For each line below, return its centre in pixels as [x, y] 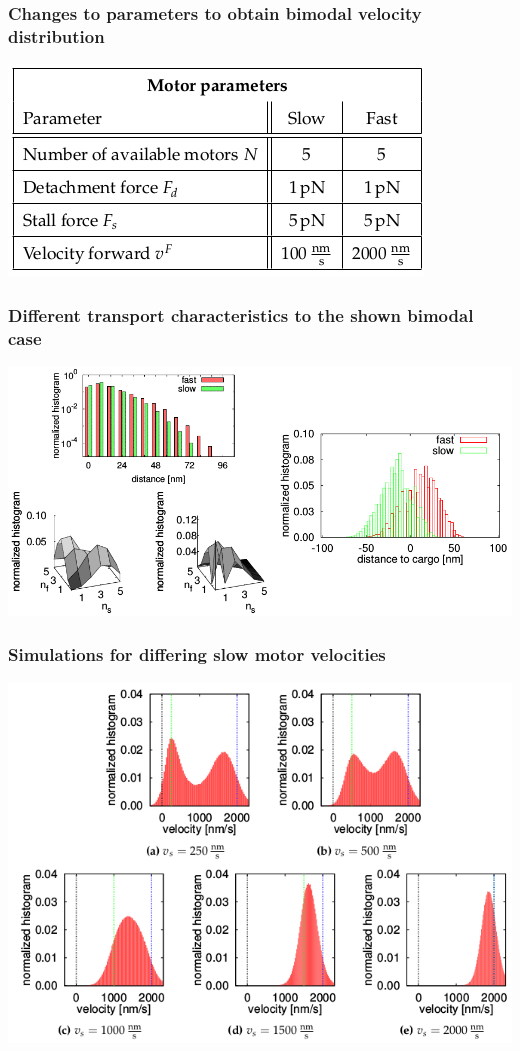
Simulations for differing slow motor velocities [197, 654]
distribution [56, 35]
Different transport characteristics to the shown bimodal [241, 314]
